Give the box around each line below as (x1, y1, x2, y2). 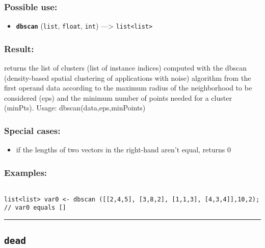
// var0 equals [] (4, 204, 66, 212)
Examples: (4, 166, 47, 178)
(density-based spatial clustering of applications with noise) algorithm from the (4, 72, 251, 83)
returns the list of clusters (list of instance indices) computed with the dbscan (4, 62, 247, 73)
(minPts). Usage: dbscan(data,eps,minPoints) (4, 102, 146, 113)
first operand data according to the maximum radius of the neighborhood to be (4, 82, 252, 93)
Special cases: (4, 124, 61, 137)
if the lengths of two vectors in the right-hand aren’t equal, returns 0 (16, 144, 231, 155)
